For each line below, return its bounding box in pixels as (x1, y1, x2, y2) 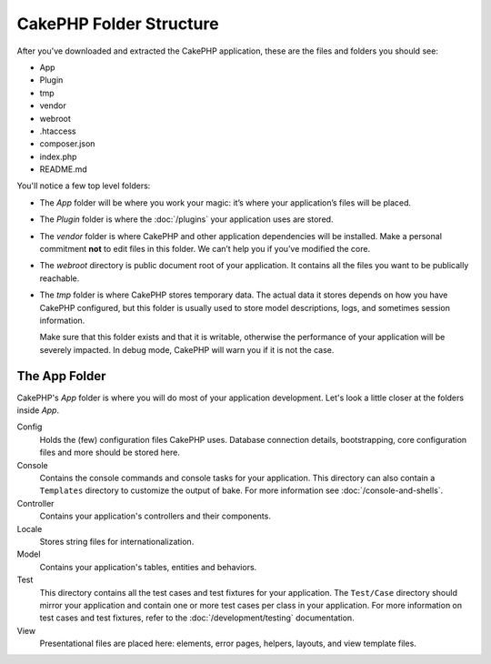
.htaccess (39, 126, 76, 136)
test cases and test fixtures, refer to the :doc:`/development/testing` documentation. (39, 612, 355, 623)
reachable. (39, 273, 80, 284)
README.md (39, 164, 88, 175)
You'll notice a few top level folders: (16, 180, 151, 191)
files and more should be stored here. (39, 447, 181, 458)
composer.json (39, 138, 95, 149)
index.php (39, 151, 77, 162)
